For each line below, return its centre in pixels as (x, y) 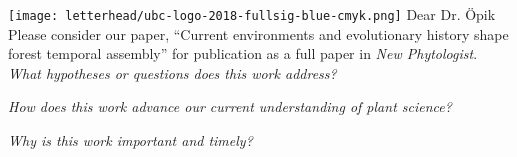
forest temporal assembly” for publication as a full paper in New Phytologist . (243, 53)
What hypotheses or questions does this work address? (172, 72)
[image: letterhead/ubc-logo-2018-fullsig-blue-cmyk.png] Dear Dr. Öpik (252, 14)
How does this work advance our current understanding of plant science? (230, 106)
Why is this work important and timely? (130, 140)
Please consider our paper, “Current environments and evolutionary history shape (258, 33)
